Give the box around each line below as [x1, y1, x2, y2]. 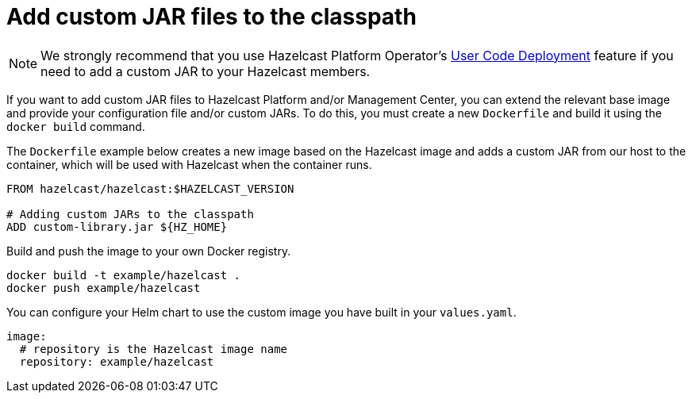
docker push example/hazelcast [6, 281, 201, 294]
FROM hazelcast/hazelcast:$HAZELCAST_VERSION [6, 182, 294, 195]
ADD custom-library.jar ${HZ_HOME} [6, 220, 228, 233]
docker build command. [6, 119, 145, 133]
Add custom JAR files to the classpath [6, 3, 417, 30]
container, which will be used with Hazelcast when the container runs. [6, 157, 372, 171]
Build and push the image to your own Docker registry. [6, 244, 291, 258]
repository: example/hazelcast [19, 355, 214, 368]
